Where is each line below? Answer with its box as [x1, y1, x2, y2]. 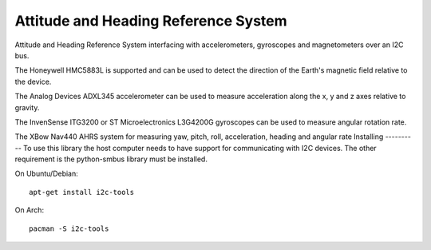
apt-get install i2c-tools [29, 188, 135, 196]
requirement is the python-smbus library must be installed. [14, 154, 208, 164]
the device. [14, 77, 52, 86]
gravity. [14, 102, 40, 112]
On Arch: [14, 205, 44, 215]
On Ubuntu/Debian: [14, 169, 79, 179]
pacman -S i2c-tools [29, 224, 109, 233]
